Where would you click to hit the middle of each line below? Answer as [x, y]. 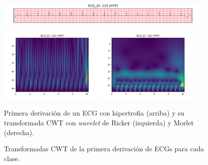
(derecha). [19, 132]
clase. [12, 158]
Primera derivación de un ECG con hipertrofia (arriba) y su [94, 113]
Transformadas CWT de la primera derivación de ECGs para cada [104, 149]
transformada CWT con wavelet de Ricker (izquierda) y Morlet [99, 123]
